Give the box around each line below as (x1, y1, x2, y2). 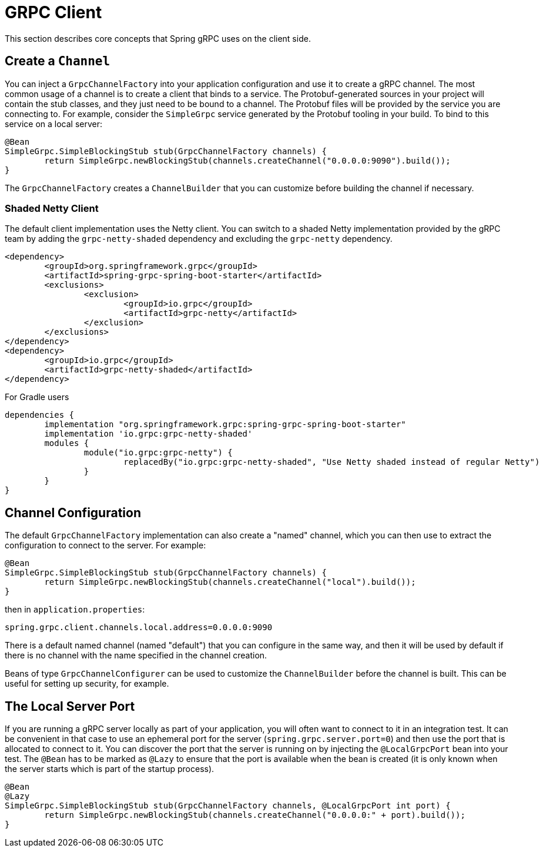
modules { (44, 438, 89, 448)
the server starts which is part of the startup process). (5, 764, 214, 774)
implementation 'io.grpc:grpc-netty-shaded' (44, 429, 253, 439)
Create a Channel (5, 54, 110, 69)
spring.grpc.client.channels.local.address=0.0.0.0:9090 (5, 623, 273, 633)
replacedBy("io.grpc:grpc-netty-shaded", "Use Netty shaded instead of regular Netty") (123, 457, 540, 467)
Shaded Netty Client (5, 202, 99, 214)
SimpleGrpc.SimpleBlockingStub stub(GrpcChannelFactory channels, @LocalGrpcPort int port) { (5, 801, 451, 811)
